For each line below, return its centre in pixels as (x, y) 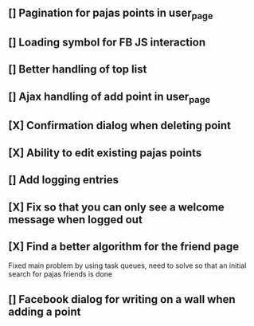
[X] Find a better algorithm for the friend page (124, 246)
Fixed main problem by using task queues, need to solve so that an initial (127, 265)
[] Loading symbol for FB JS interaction (107, 42)
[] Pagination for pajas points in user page (111, 14)
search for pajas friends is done (61, 274)
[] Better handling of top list (78, 70)
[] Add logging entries (64, 180)
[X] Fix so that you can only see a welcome (116, 207)
